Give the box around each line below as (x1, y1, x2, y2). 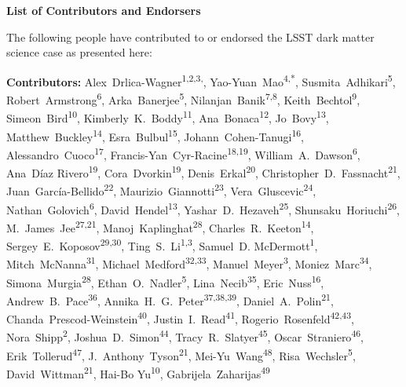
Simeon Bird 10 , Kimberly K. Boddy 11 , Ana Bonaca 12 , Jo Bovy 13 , (6, 108, 329, 126)
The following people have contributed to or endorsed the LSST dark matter (6, 28, 375, 45)
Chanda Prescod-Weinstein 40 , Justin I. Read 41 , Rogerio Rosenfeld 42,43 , (6, 309, 354, 327)
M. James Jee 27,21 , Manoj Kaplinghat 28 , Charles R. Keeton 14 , (6, 217, 314, 235)
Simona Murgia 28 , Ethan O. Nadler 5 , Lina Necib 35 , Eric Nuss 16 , (6, 272, 324, 290)
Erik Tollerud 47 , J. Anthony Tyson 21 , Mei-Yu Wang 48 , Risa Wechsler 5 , (6, 345, 356, 363)
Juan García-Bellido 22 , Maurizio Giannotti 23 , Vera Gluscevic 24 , (6, 181, 316, 199)
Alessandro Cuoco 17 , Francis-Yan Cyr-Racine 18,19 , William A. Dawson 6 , (6, 144, 360, 162)
